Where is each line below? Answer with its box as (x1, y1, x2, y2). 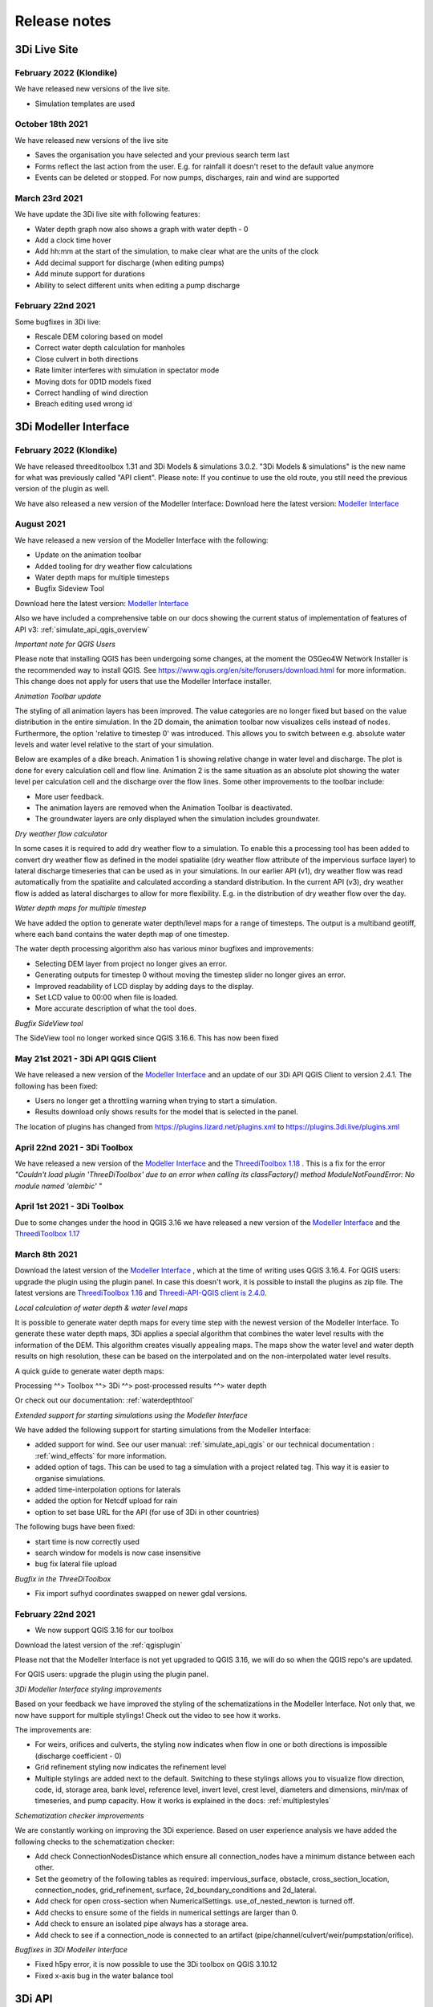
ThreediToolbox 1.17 (14, 1229, 80, 1239)
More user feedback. (34, 792, 104, 801)
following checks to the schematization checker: (14, 1837, 176, 1846)
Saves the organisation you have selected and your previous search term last (34, 150, 290, 160)
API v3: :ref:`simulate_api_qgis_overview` (14, 625, 150, 634)
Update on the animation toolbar (34, 550, 142, 560)
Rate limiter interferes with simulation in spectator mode (34, 365, 220, 375)
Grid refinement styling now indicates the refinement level (34, 1762, 227, 1772)
